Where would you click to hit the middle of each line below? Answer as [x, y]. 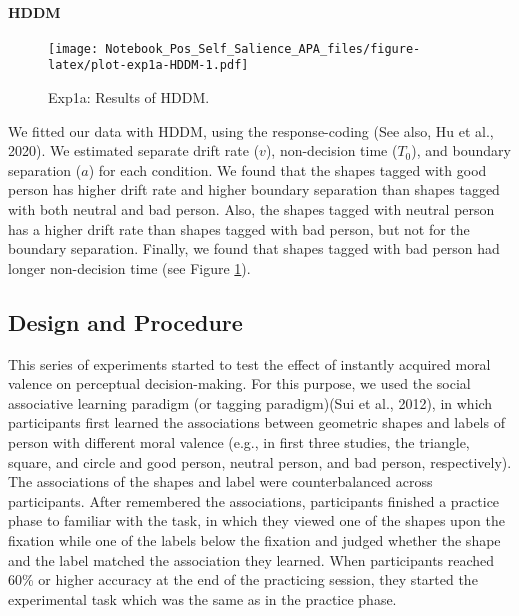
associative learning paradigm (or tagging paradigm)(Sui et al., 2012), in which [250, 402]
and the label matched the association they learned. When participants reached [251, 559]
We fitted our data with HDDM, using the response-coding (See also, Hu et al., [251, 130]
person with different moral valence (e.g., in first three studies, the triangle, [239, 442]
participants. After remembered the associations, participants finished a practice [254, 500]
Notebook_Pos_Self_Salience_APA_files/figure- [263, 48]
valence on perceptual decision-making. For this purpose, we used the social [239, 383]
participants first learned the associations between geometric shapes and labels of [256, 422]
